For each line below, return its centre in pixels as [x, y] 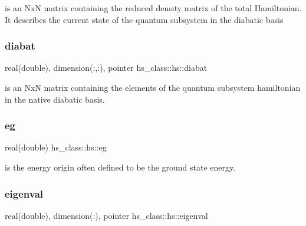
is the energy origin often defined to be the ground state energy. [120, 167]
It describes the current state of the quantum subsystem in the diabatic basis [144, 19]
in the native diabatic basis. [55, 99]
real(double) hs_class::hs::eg [56, 147]
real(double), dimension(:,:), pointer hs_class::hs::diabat [106, 68]
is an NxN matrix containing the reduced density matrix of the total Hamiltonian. [153, 8]
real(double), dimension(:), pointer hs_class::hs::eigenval [106, 215]
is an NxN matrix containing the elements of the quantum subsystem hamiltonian [153, 87]
